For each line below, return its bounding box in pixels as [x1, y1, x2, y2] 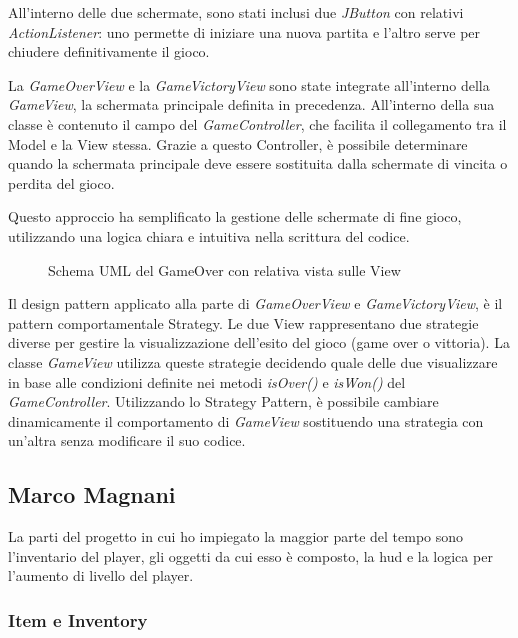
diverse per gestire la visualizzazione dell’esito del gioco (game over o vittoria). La [8, 332, 510, 353]
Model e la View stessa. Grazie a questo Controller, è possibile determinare [8, 133, 468, 154]
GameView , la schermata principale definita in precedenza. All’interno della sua [8, 94, 495, 115]
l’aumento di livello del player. [8, 565, 194, 586]
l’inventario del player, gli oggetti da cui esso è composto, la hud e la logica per [8, 545, 493, 566]
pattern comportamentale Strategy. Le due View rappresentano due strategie [8, 312, 479, 333]
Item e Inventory [8, 607, 148, 632]
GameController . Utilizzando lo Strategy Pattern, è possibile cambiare [8, 391, 439, 412]
